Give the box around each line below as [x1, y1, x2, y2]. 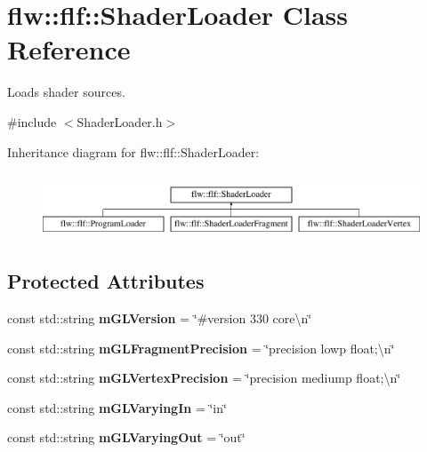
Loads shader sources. [7, 83, 125, 101]
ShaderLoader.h [77, 112, 163, 131]
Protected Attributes [7, 267, 205, 295]
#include [7, 112, 57, 131]
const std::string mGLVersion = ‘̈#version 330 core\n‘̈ [7, 309, 312, 327]
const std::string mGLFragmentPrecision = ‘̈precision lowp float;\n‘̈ [7, 338, 395, 357]
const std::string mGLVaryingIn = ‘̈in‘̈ [7, 398, 227, 416]
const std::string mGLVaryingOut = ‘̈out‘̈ [7, 428, 246, 447]
